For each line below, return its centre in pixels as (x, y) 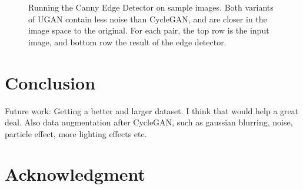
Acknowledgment (75, 174)
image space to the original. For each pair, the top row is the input (149, 30)
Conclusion (50, 82)
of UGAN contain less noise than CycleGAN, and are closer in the (148, 19)
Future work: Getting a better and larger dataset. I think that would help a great (152, 110)
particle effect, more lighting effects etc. (76, 133)
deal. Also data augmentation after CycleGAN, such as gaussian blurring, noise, (149, 122)
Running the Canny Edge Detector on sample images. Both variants (151, 7)
